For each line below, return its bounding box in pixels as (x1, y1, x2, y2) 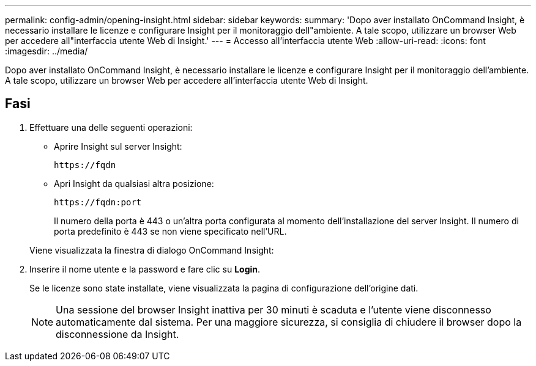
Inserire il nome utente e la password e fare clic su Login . (29, 263, 261, 274)
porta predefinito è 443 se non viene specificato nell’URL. (54, 225, 287, 236)
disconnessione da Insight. (56, 328, 179, 340)
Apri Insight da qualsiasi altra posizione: (54, 178, 214, 189)
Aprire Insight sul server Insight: (54, 141, 182, 152)
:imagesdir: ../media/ (5, 46, 88, 56)
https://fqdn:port (54, 197, 142, 207)
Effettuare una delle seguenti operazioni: (29, 122, 193, 133)
